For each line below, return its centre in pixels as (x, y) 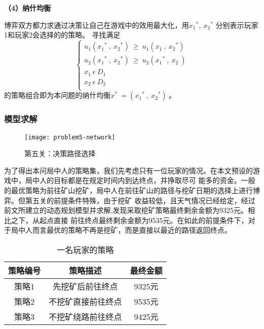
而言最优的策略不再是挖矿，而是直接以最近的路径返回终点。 (132, 230)
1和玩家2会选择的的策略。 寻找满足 (62, 35)
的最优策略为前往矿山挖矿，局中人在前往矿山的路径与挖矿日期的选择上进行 (128, 190)
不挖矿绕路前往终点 (86, 316)
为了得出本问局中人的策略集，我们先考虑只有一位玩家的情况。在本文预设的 (128, 170)
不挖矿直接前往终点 (86, 301)
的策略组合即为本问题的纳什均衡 (57, 95)
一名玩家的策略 (86, 249)
